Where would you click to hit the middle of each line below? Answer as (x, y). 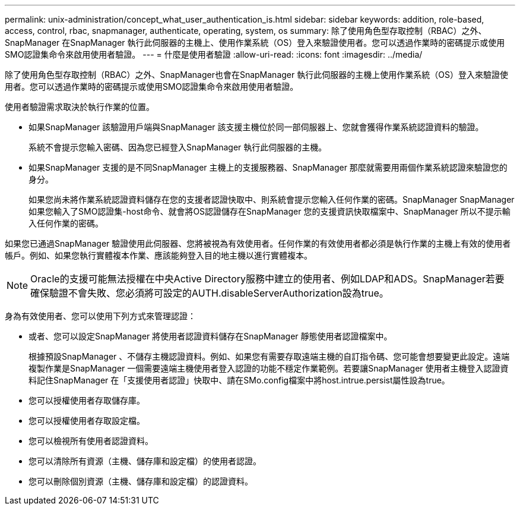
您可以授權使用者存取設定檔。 (87, 421)
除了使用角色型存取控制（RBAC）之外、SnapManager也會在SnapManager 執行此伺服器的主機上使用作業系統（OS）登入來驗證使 (256, 75)
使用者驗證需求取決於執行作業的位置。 (80, 107)
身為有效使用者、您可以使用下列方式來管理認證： (100, 316)
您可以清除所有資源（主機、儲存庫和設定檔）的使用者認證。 (145, 461)
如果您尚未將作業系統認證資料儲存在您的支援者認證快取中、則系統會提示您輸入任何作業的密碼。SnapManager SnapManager (272, 199)
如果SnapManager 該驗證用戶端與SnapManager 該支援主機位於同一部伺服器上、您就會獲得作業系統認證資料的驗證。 (256, 127)
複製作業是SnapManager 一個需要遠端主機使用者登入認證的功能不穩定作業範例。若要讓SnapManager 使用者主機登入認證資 (269, 368)
